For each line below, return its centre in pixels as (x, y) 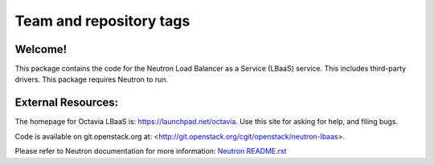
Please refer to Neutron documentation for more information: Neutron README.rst (151, 151)
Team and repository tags (102, 21)
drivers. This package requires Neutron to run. (92, 79)
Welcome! (41, 49)
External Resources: (67, 103)
